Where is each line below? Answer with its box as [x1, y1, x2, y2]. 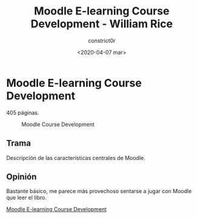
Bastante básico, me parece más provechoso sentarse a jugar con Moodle [6, 188, 192, 195]
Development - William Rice [30, 17, 173, 31]
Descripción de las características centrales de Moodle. [6, 154, 145, 161]
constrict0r [87, 37, 116, 44]
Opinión [6, 171, 37, 182]
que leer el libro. [6, 194, 47, 202]
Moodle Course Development [21, 121, 95, 128]
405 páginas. [6, 109, 39, 116]
